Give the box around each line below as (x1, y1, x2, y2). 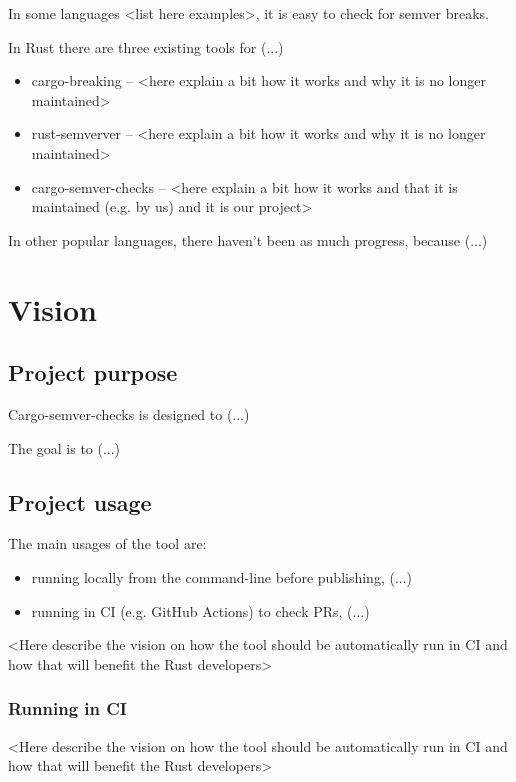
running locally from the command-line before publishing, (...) (31, 566, 413, 587)
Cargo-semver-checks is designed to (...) (8, 403, 250, 424)
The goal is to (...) (8, 437, 121, 458)
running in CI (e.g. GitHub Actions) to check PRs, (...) (31, 600, 370, 621)
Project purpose (8, 357, 178, 388)
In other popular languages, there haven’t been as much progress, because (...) (8, 229, 488, 250)
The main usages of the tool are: (8, 533, 207, 554)
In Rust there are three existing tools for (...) (8, 36, 284, 57)
